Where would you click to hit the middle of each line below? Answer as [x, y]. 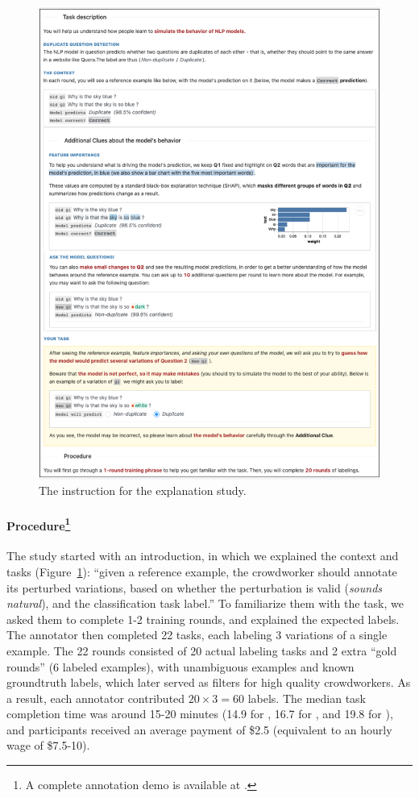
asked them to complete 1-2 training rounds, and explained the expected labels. [203, 619]
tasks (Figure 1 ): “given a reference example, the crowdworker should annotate [202, 571]
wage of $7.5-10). [48, 745]
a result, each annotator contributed [96, 698]
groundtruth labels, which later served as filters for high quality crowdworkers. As [209, 682]
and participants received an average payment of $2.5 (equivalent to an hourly [199, 729]
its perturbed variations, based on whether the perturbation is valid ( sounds [195, 587]
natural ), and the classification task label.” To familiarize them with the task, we [205, 603]
